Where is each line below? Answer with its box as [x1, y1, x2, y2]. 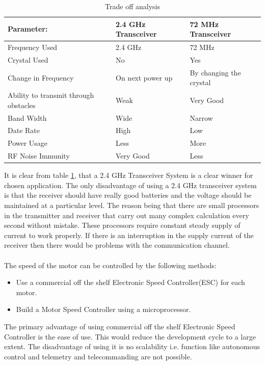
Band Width [8, 112, 47, 123]
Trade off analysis [105, 1, 160, 11]
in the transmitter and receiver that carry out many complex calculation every [4, 210, 249, 220]
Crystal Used [8, 54, 48, 65]
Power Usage [8, 138, 48, 148]
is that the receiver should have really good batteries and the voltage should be [4, 190, 252, 200]
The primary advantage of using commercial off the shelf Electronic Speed [4, 321, 235, 331]
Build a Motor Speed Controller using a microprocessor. [16, 304, 191, 315]
